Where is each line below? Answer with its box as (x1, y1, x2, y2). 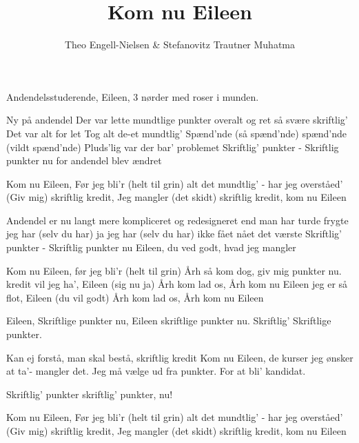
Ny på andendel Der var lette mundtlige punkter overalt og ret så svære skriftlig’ (6, 112, 348, 127)
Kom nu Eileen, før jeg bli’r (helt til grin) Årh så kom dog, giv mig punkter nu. (6, 263, 342, 277)
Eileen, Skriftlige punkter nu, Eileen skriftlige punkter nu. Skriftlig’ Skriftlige (6, 313, 331, 328)
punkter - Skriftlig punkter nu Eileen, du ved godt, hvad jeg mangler (6, 240, 296, 255)
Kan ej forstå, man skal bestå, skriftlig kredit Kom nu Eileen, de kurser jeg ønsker (6, 350, 353, 364)
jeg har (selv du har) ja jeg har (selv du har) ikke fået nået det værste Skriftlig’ (6, 226, 342, 241)
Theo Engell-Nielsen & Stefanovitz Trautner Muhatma (64, 37, 296, 52)
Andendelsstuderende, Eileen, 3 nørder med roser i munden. (6, 89, 259, 104)
